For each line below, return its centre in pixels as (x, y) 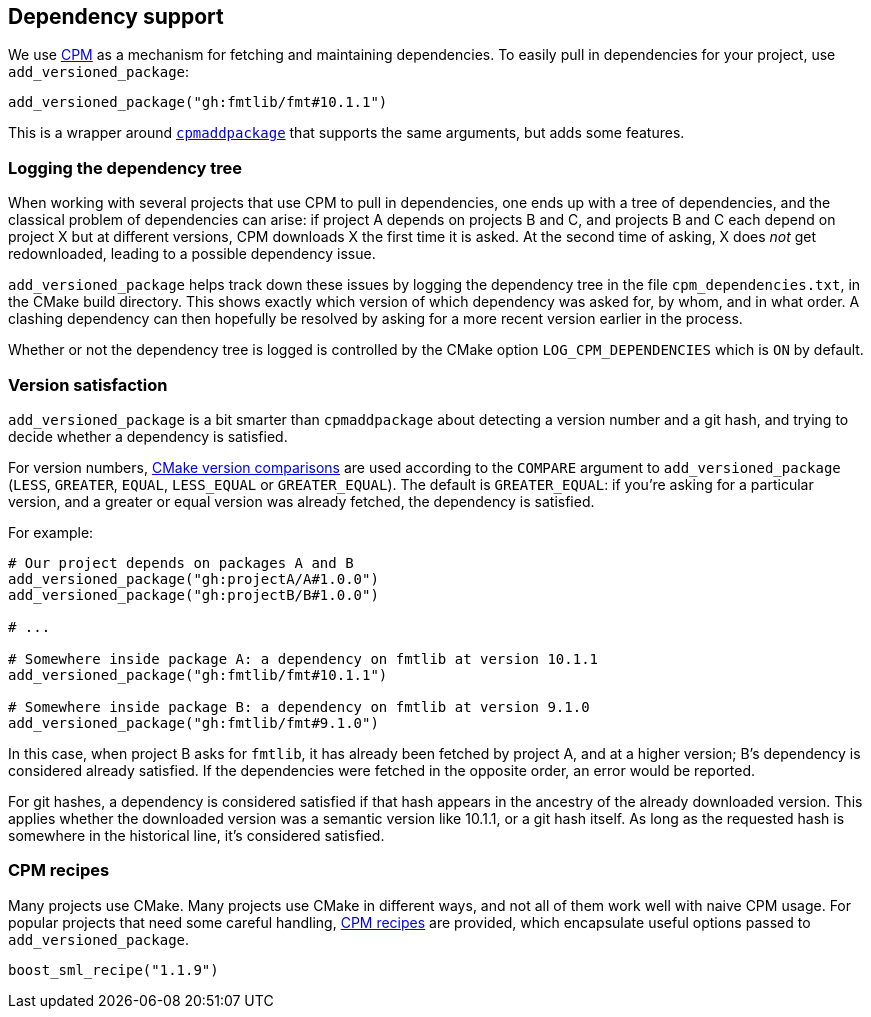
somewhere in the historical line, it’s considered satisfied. (196, 835)
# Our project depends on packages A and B (181, 562)
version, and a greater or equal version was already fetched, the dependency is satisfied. (301, 501)
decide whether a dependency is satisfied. (148, 436)
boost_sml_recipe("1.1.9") (113, 969)
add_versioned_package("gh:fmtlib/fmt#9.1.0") (193, 722)
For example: (51, 532)
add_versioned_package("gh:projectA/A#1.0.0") (193, 578)
